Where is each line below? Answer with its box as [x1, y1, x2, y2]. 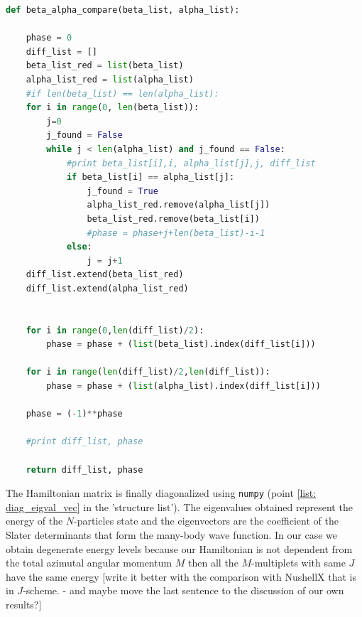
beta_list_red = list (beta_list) [26, 60, 184, 71]
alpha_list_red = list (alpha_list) [26, 74, 194, 85]
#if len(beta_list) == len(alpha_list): [26, 88, 219, 99]
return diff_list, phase [26, 464, 143, 475]
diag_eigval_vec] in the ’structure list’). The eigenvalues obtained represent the [6, 499, 353, 514]
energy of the [6, 513, 63, 528]
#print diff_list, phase [26, 436, 143, 447]
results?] [6, 597, 42, 611]
